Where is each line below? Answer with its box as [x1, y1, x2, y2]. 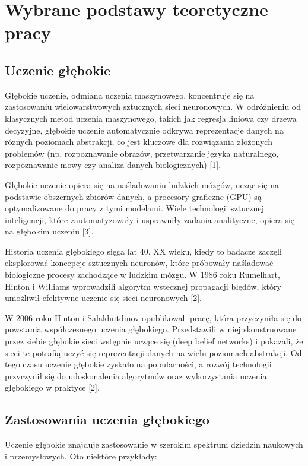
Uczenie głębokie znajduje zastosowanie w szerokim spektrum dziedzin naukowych [5, 438, 303, 451]
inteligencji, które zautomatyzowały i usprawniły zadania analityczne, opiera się [5, 213, 295, 226]
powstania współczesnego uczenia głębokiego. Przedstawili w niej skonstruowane [5, 323, 297, 335]
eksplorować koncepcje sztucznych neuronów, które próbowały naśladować [5, 256, 274, 269]
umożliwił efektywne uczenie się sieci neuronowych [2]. [5, 291, 202, 304]
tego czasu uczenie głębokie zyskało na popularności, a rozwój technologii [5, 358, 272, 370]
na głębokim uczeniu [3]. [5, 225, 94, 237]
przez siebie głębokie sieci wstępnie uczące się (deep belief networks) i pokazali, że [5, 335, 303, 347]
